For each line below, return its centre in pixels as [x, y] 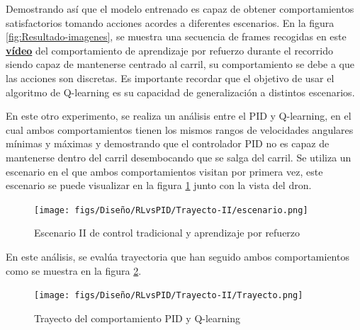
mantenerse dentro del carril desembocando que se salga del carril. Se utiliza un [179, 157]
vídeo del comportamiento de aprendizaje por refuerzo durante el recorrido [169, 50]
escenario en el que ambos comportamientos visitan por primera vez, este [164, 171]
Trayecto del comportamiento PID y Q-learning [137, 318]
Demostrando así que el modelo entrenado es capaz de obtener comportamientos [180, 8]
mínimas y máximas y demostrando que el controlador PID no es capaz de [168, 143]
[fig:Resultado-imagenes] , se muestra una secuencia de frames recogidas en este [176, 36]
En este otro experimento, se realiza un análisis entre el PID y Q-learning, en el [179, 116]
